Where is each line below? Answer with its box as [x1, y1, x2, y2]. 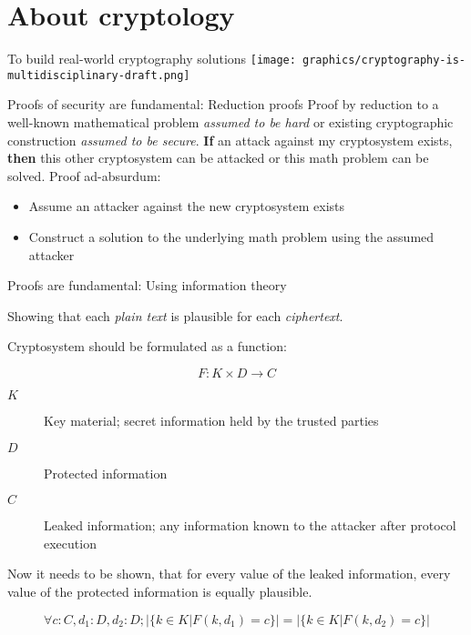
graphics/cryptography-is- [302, 54, 466, 67]
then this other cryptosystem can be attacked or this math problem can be [7, 148, 429, 167]
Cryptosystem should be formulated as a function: [7, 337, 287, 356]
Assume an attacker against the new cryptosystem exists [28, 197, 345, 216]
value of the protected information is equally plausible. [7, 581, 312, 600]
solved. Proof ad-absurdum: [7, 166, 161, 185]
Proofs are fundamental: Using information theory [7, 276, 287, 295]
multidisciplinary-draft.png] [7, 68, 190, 82]
